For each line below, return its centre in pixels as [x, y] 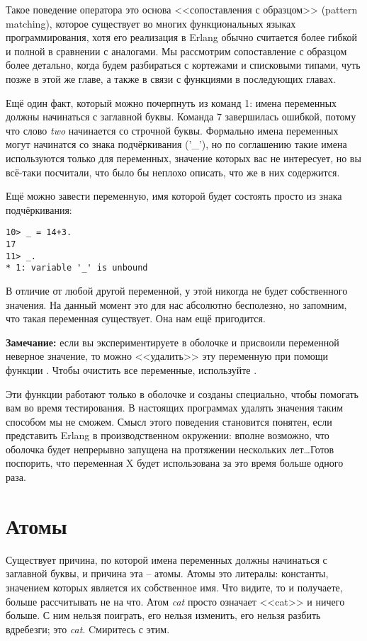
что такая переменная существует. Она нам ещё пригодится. [136, 318]
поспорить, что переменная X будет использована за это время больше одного [175, 463]
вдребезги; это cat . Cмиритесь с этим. [88, 629]
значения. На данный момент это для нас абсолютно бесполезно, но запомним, [176, 304]
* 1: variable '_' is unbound [77, 268]
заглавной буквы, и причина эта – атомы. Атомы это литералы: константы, [167, 573]
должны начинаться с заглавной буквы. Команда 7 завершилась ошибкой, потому [181, 117]
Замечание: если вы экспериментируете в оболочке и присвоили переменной [173, 342]
